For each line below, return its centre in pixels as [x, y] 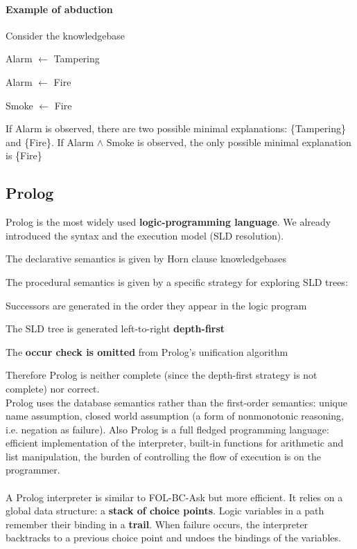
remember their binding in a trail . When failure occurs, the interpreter [157, 524]
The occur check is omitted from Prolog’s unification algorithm [147, 351]
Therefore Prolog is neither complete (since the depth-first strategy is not [162, 375]
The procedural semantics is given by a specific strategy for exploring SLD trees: [177, 281]
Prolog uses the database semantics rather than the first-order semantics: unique [176, 402]
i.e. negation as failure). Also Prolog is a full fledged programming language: [167, 429]
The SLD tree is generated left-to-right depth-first [115, 328]
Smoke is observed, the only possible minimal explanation [229, 142]
